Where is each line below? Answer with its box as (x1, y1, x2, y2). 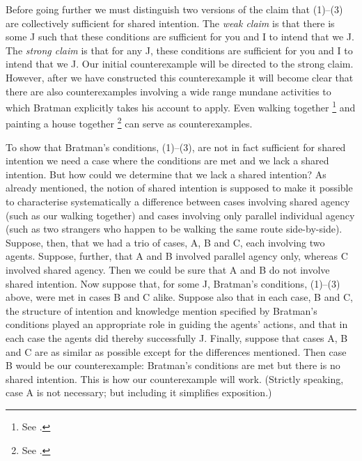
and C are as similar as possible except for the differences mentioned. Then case (6, 344, 347, 359)
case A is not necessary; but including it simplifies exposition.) (6, 385, 272, 400)
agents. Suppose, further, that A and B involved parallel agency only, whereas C (6, 249, 348, 263)
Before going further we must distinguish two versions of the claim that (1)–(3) (6, 2, 343, 16)
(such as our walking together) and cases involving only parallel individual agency (6, 208, 355, 222)
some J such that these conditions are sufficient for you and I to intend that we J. (6, 29, 354, 44)
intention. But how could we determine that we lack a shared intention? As (6, 166, 326, 181)
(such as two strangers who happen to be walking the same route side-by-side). (6, 221, 343, 236)
